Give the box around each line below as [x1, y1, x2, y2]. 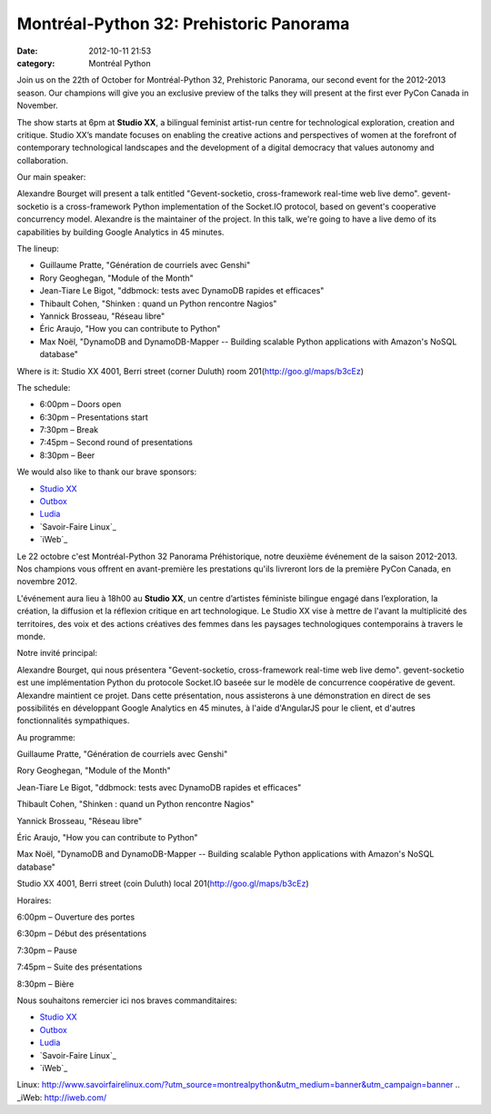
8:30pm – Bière [16, 978, 75, 990]
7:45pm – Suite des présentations [16, 961, 143, 972]
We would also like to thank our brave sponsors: [16, 466, 197, 477]
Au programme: [16, 731, 76, 742]
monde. [16, 631, 45, 642]
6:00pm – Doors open [39, 399, 122, 410]
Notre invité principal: [16, 648, 97, 659]
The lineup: [16, 244, 59, 254]
